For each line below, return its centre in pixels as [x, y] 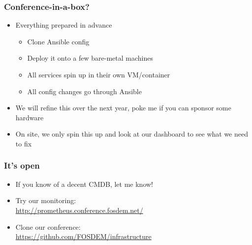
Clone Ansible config [58, 41]
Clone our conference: [48, 227]
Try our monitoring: [46, 200]
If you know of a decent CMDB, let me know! [84, 184]
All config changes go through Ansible [84, 91]
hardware [30, 117]
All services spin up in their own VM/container [99, 74]
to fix [24, 143]
